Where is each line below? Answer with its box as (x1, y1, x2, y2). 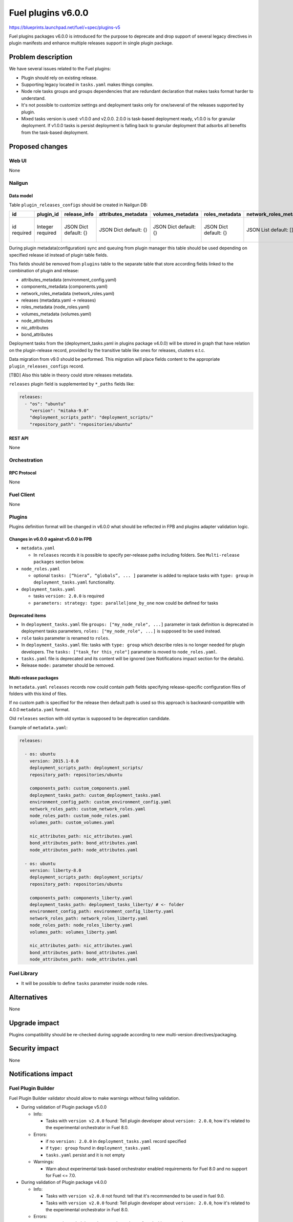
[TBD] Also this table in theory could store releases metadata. (9, 372, 133, 378)
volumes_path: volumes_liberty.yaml (29, 929, 117, 935)
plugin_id (37, 211, 59, 218)
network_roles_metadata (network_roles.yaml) (21, 290, 115, 296)
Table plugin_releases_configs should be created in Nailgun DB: (9, 202, 148, 208)
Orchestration (9, 457, 43, 463)
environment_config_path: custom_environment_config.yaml (29, 799, 171, 805)
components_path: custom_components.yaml (29, 786, 130, 791)
